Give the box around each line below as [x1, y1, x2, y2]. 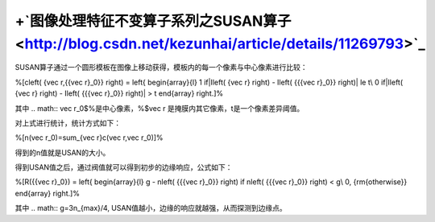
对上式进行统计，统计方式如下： [14, 117, 121, 128]
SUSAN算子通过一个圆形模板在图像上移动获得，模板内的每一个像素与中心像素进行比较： [14, 63, 308, 72]
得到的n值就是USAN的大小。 [14, 147, 110, 157]
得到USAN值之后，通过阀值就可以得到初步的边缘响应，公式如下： [14, 162, 233, 172]
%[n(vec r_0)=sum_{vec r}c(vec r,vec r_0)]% [14, 133, 164, 142]
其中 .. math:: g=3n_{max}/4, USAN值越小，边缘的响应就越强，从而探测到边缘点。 [14, 203, 287, 213]
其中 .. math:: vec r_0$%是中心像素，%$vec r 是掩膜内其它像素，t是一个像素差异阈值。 [14, 103, 304, 113]
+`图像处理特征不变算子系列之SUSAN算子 [14, 12, 292, 30]
